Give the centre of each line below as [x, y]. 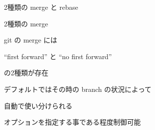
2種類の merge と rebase [41, 7]
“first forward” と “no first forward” [58, 56]
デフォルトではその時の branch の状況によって [78, 89]
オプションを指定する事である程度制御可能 [72, 122]
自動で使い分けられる [38, 105]
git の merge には [31, 40]
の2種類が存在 [26, 73]
